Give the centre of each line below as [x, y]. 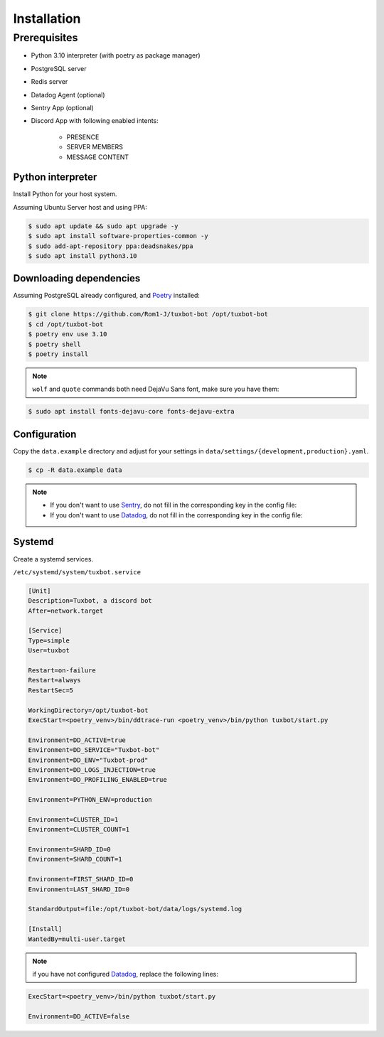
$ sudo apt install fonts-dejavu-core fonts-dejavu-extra [131, 412]
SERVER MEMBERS [95, 147]
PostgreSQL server [59, 68]
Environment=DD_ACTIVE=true [77, 740]
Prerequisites [46, 38]
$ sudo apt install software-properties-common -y [118, 236]
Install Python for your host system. [65, 194]
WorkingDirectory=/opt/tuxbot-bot [88, 710]
